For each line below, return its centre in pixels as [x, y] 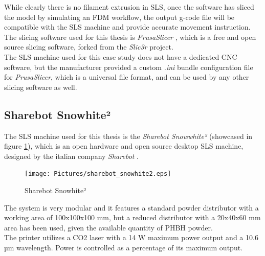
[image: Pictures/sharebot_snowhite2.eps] [98, 174]
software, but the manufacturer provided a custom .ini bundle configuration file [129, 67]
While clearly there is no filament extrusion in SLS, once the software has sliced [129, 7]
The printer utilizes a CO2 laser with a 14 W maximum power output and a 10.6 [131, 237]
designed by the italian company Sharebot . [72, 156]
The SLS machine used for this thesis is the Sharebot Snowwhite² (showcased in [128, 136]
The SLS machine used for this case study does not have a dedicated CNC [121, 56]
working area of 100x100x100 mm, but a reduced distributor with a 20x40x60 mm [132, 217]
